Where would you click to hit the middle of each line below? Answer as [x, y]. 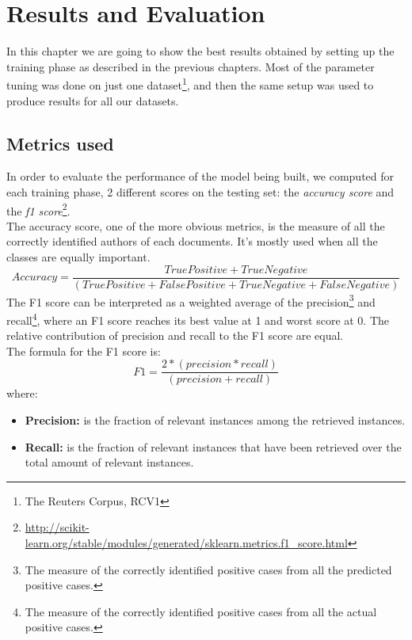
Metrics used [60, 143]
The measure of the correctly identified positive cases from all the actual [201, 611]
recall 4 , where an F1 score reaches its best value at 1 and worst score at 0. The [198, 318]
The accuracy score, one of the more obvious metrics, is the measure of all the [196, 225]
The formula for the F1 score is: [84, 350]
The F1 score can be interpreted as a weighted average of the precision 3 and [191, 300]
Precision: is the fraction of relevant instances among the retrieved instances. [215, 419]
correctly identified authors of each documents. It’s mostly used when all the [192, 241]
